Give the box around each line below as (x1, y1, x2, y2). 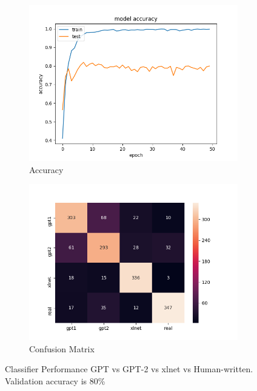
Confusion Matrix (29, 342, 95, 355)
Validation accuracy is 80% (5, 374, 105, 387)
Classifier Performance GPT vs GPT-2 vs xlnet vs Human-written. (5, 363, 253, 375)
